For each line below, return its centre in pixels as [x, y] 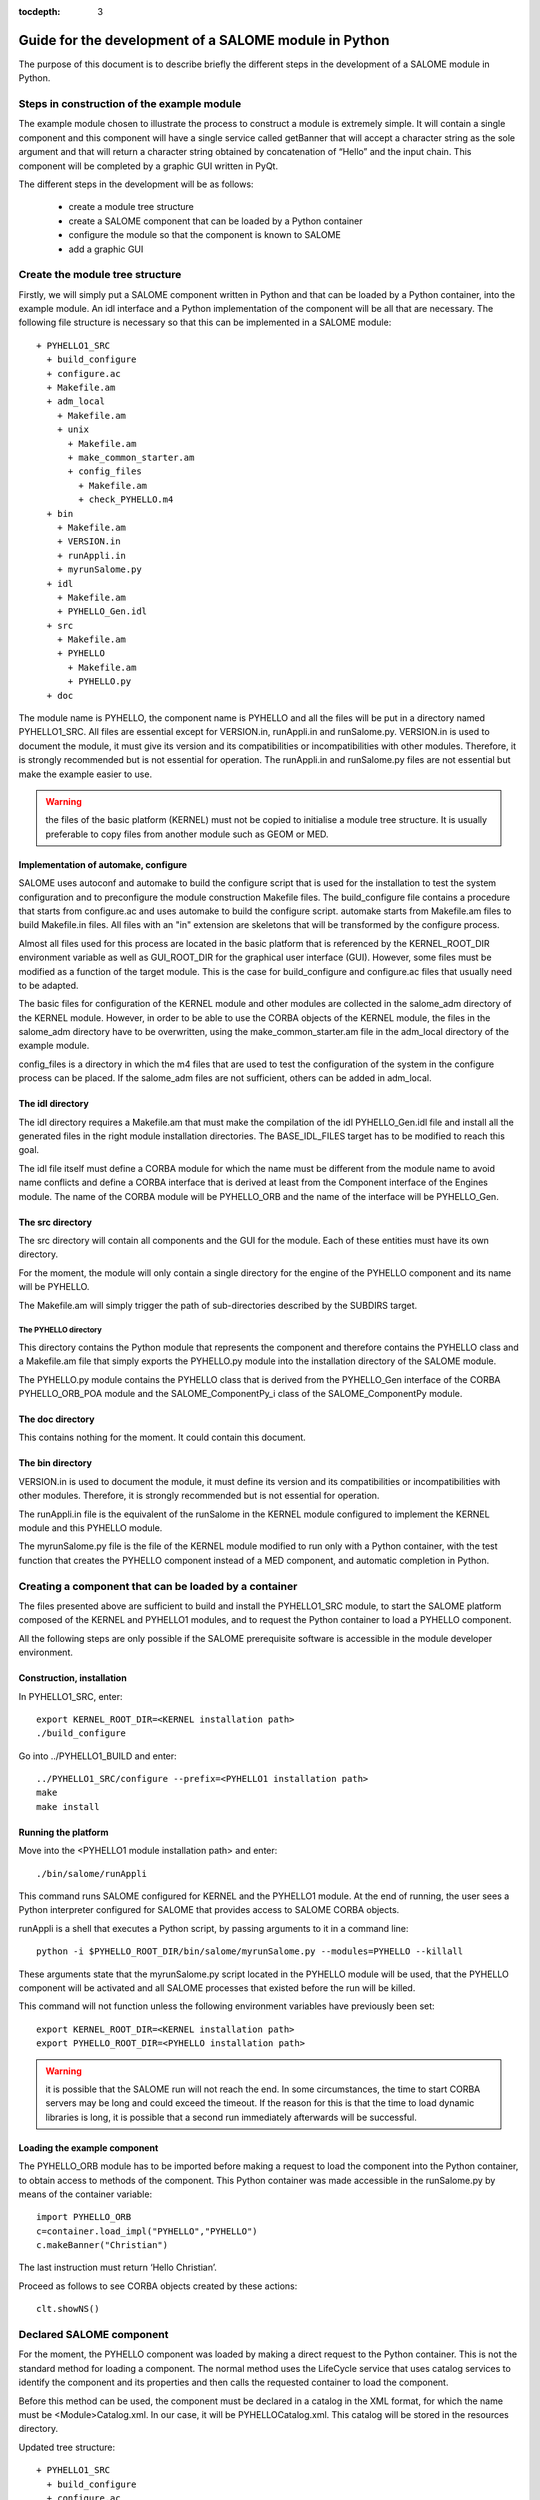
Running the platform [63, 1832]
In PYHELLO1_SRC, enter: [70, 1696]
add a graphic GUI [106, 249]
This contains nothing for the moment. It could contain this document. [162, 1437]
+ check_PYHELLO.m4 [126, 499]
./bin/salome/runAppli [92, 1873]
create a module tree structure [131, 207]
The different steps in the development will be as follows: [136, 184]
